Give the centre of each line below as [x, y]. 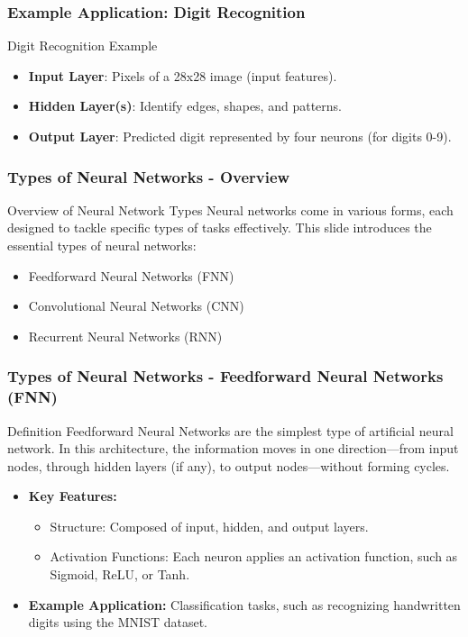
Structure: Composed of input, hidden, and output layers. [209, 526]
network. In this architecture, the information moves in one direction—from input [233, 448]
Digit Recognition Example [83, 45]
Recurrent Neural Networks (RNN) [125, 336]
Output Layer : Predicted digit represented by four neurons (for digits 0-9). [240, 136]
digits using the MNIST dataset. [118, 622]
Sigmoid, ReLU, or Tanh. [120, 574]
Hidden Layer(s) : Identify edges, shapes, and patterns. [185, 106]
